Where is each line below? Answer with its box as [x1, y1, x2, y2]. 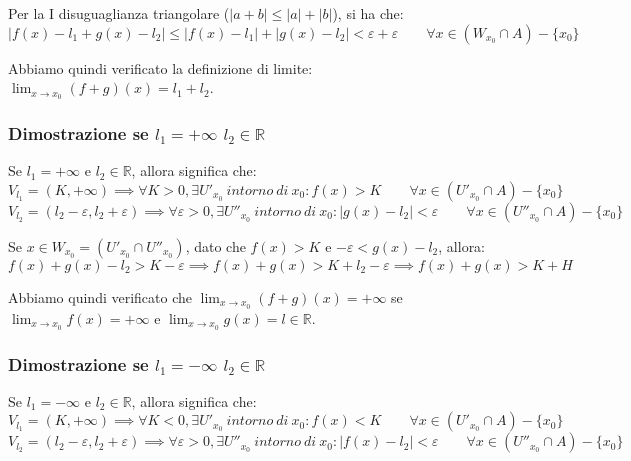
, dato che [185, 235, 246, 256]
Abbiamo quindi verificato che [8, 286, 193, 307]
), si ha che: [332, 3, 404, 23]
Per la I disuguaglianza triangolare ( [8, 3, 230, 23]
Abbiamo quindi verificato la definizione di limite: [8, 57, 313, 78]
